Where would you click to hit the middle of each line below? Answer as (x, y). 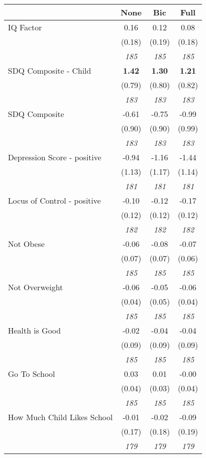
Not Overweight (35, 287)
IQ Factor (25, 27)
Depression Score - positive (55, 157)
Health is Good (34, 330)
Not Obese (26, 244)
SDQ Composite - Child (50, 70)
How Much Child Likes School (60, 417)
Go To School (32, 374)
